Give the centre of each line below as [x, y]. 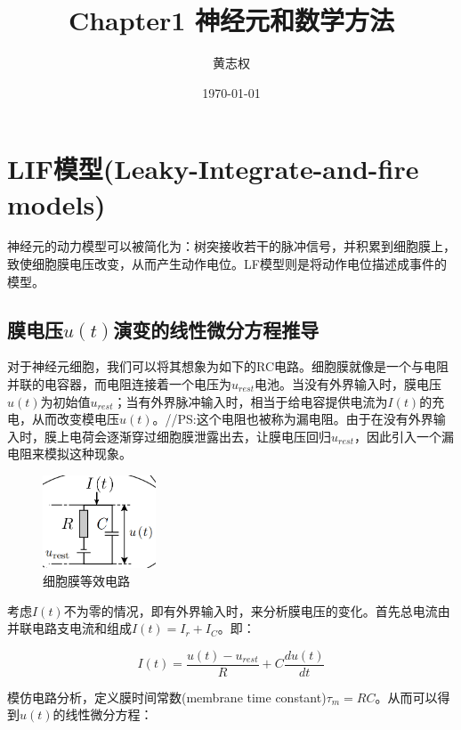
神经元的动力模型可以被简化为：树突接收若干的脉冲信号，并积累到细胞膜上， [231, 246]
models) [57, 203]
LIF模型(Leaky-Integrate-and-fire [213, 169]
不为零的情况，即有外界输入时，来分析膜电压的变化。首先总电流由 [257, 610]
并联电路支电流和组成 [69, 628]
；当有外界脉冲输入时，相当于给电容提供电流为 [251, 401]
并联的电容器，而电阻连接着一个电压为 [119, 384]
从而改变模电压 [75, 419]
